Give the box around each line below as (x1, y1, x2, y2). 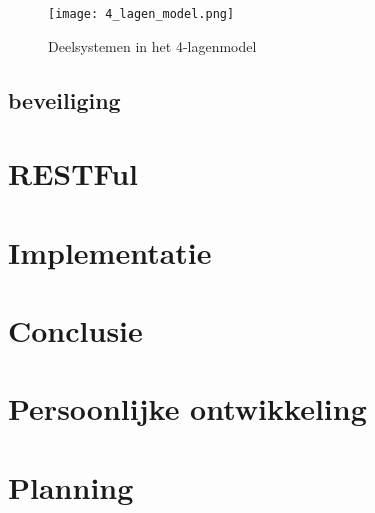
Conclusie (8, 309, 143, 350)
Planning (8, 466, 134, 507)
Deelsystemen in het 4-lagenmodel (48, 35, 257, 56)
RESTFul (8, 153, 139, 194)
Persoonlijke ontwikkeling (8, 388, 367, 429)
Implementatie (8, 231, 212, 272)
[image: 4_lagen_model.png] (48, 7, 235, 21)
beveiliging (8, 84, 121, 115)
